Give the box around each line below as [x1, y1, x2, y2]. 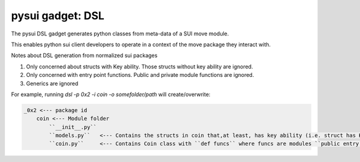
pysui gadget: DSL [11, 9, 104, 22]
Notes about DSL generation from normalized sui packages [11, 52, 158, 59]
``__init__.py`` [49, 124, 97, 130]
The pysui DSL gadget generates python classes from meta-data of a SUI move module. [11, 30, 229, 37]
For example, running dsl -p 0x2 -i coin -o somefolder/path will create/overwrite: [11, 91, 211, 98]
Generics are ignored [26, 80, 79, 87]
